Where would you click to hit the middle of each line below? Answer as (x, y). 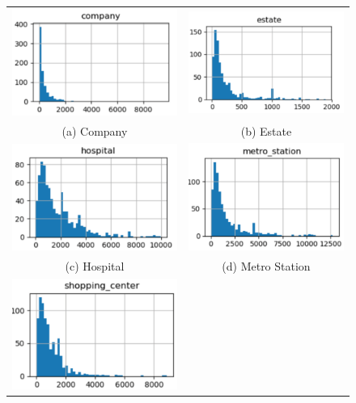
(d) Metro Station (266, 266)
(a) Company (95, 130)
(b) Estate (266, 130)
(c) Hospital (95, 266)
